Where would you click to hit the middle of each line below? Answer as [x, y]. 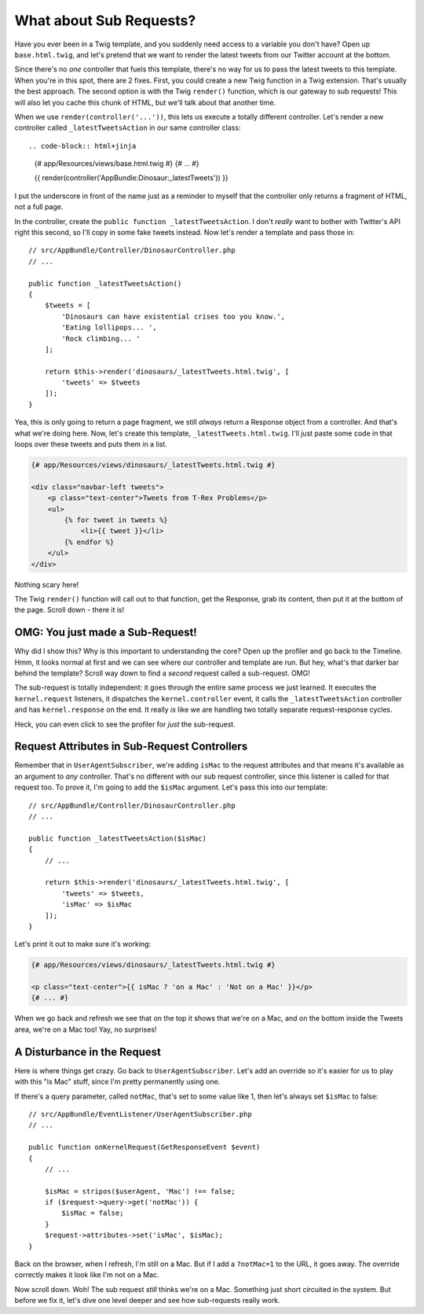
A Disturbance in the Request [88, 1052]
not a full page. [39, 207]
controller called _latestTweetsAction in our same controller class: [128, 128]
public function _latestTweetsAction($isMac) [118, 838]
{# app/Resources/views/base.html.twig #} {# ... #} [117, 164]
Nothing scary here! [47, 584]
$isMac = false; [93, 1213]
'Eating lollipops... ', [109, 328]
